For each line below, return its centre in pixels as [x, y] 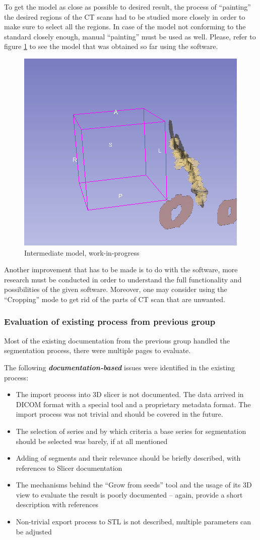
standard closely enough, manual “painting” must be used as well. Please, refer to [130, 36]
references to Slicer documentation [69, 468]
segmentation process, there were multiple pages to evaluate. [97, 350]
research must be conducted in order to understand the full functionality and [123, 279]
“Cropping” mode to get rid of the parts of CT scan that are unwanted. [115, 299]
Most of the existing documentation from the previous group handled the [117, 340]
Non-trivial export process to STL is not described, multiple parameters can [134, 522]
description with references [57, 504]
